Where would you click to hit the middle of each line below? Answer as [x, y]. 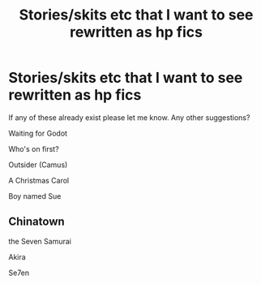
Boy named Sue [35, 196]
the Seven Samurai [40, 241]
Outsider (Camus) [38, 165]
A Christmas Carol [39, 180]
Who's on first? [34, 148]
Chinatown [36, 222]
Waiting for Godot [38, 133]
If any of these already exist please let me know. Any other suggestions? [129, 117]
